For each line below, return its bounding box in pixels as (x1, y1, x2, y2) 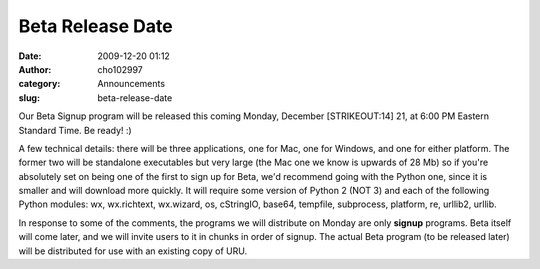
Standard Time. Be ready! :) (18, 124, 132, 136)
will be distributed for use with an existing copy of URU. (18, 245, 248, 257)
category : (18, 78, 61, 90)
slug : (18, 91, 40, 104)
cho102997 (97, 63, 144, 75)
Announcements (97, 78, 165, 90)
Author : (18, 63, 52, 75)
